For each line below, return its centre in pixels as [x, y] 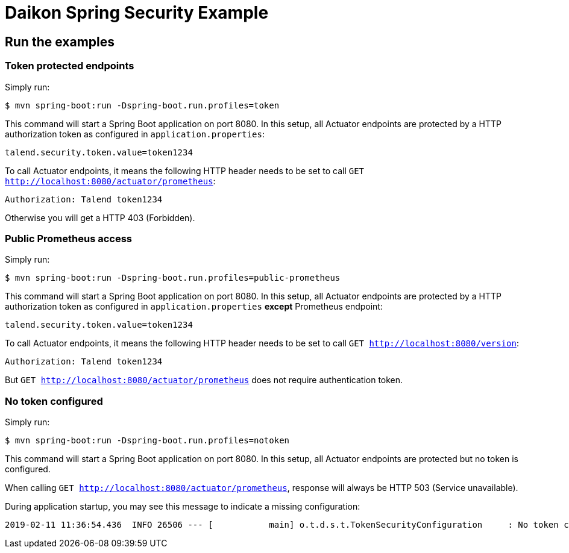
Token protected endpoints [70, 66]
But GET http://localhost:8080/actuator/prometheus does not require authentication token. [204, 380]
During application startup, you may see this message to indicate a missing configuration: [183, 507]
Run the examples [60, 42]
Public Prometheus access [69, 238]
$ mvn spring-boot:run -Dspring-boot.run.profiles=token [142, 105]
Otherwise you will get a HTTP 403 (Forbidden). [100, 217]
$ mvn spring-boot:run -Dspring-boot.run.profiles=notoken [147, 441]
